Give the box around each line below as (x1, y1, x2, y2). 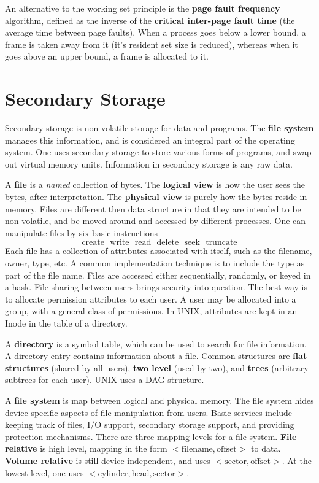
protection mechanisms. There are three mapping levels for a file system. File (5, 430, 297, 442)
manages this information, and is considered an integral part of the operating (5, 133, 295, 146)
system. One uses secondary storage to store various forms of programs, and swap (5, 145, 312, 158)
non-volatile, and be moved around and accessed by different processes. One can (5, 214, 306, 227)
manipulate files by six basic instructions (5, 226, 158, 239)
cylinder (98, 469, 128, 478)
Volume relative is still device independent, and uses (5, 454, 210, 466)
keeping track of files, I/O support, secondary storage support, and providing (5, 418, 294, 431)
